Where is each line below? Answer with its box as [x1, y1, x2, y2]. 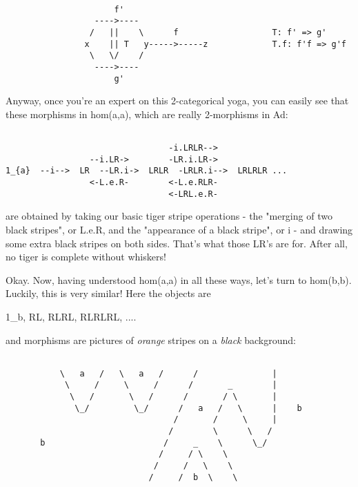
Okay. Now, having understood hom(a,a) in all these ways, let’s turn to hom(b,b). [6, 272, 352, 287]
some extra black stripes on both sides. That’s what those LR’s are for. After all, [6, 236, 348, 250]
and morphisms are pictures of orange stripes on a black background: [6, 332, 296, 347]
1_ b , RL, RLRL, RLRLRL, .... [6, 309, 137, 323]
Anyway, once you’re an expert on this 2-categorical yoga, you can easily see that [6, 93, 349, 108]
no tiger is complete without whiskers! [6, 249, 166, 264]
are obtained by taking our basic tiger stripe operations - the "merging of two [6, 209, 332, 223]
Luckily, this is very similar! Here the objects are [6, 286, 211, 300]
